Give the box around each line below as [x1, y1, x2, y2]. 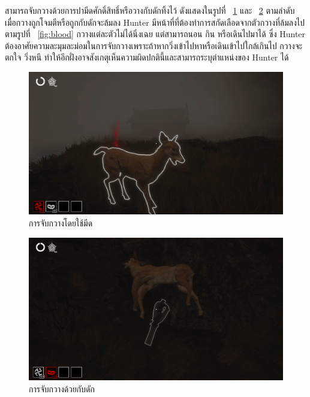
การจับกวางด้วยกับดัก [29, 382, 95, 395]
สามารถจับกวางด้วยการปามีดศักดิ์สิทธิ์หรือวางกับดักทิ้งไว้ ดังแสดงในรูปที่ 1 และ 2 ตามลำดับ [5, 4, 295, 16]
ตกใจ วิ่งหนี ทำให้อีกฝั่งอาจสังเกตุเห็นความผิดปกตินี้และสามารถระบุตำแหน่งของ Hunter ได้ [5, 51, 289, 63]
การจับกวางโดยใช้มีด [29, 217, 93, 229]
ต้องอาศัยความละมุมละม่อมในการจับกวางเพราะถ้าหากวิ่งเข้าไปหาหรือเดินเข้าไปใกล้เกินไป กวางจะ [5, 39, 303, 51]
